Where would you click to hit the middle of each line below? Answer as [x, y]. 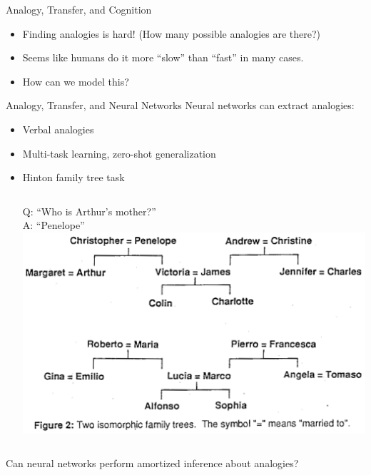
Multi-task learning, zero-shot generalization [119, 153]
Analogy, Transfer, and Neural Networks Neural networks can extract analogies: [180, 105]
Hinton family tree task [73, 177]
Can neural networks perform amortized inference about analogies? [152, 463]
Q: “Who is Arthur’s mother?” [89, 211]
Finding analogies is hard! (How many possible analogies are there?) [171, 33]
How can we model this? [76, 81]
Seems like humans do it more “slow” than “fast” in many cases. [163, 57]
